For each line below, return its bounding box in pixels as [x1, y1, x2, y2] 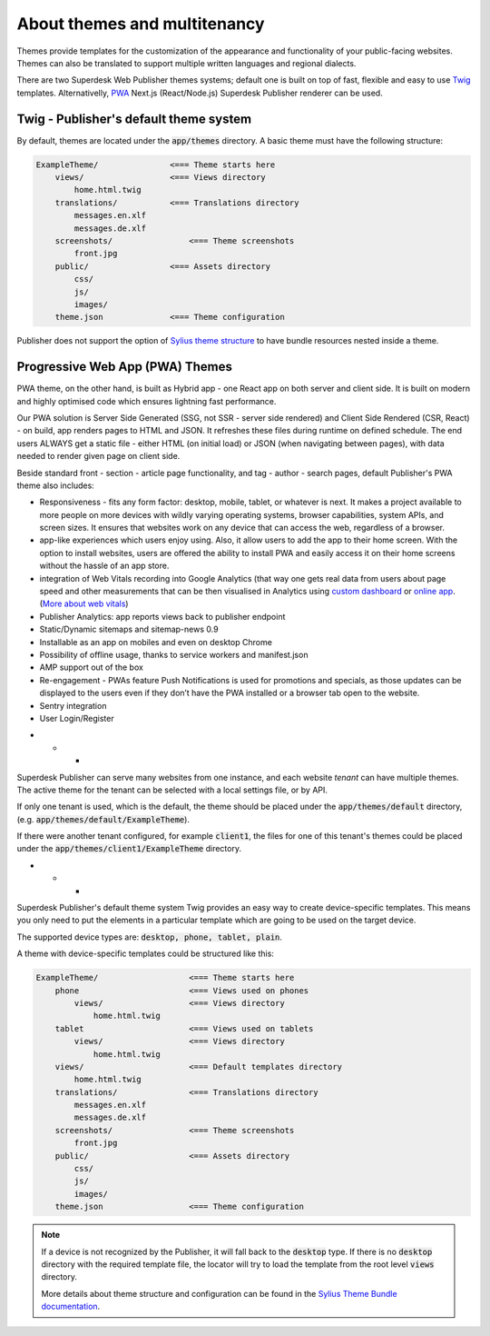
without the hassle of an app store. [39, 560, 170, 572]
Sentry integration [39, 700, 107, 711]
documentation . [41, 1301, 101, 1312]
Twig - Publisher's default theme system [16, 111, 252, 126]
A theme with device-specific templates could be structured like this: [16, 948, 274, 959]
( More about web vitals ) [39, 598, 129, 609]
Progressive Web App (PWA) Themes [16, 359, 233, 374]
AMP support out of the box [39, 662, 144, 673]
